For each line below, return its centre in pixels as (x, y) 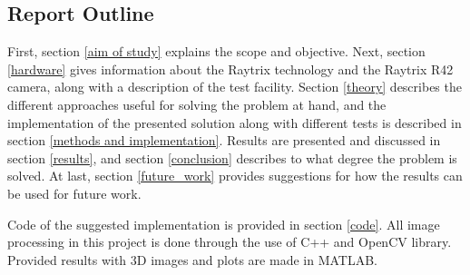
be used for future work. (74, 193)
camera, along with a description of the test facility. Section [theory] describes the (235, 87)
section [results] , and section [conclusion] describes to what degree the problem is (232, 157)
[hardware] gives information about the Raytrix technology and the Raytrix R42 (230, 69)
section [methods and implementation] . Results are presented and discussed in (224, 140)
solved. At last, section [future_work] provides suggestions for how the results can (235, 176)
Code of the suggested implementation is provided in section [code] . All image (224, 224)
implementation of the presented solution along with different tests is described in (235, 122)
